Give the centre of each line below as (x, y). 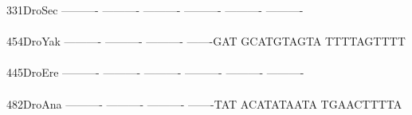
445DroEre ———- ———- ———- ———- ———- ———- (155, 72)
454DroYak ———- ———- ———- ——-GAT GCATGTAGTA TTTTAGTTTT (206, 41)
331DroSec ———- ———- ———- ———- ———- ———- (155, 10)
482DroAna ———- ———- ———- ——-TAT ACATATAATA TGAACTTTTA (204, 103)
